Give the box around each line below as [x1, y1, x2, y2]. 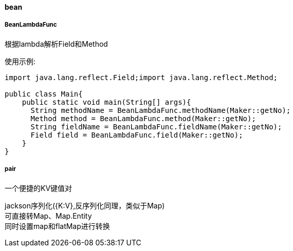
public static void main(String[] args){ [22, 98, 191, 106]
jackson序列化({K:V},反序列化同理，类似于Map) [5, 201, 165, 210]
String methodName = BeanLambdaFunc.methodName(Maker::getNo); [30, 106, 291, 114]
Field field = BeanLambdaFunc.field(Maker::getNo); [30, 130, 243, 139]
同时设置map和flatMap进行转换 [5, 221, 110, 230]
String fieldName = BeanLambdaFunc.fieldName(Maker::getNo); [30, 122, 282, 131]
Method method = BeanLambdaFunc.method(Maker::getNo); [30, 114, 256, 123]
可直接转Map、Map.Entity [5, 211, 92, 220]
